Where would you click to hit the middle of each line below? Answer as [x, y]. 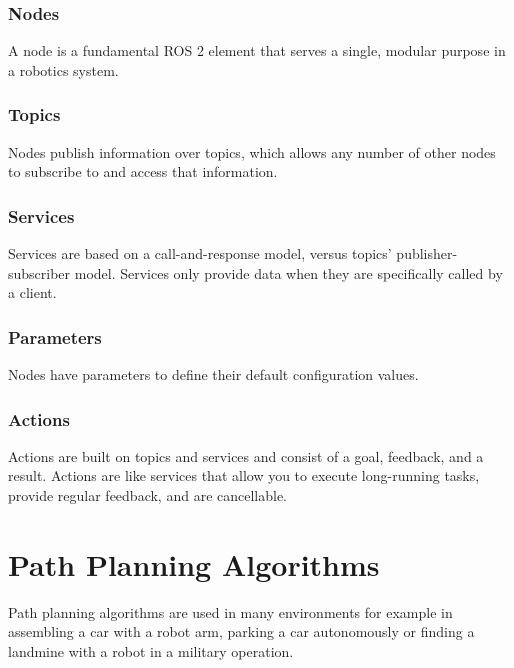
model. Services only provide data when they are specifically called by [288, 272]
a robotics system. [63, 69]
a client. [32, 292]
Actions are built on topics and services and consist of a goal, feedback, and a [246, 455]
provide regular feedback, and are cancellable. [148, 495]
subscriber [39, 272]
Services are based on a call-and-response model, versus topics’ [200, 253]
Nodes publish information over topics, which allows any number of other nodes [252, 151]
